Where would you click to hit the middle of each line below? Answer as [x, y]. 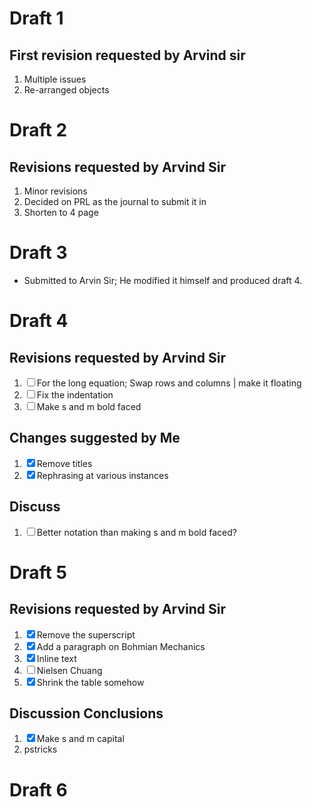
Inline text [56, 658]
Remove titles [64, 463]
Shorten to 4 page [61, 212]
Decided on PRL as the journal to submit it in [115, 201]
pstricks [40, 749]
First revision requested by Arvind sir [127, 55]
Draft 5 [38, 572]
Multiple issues [55, 79]
